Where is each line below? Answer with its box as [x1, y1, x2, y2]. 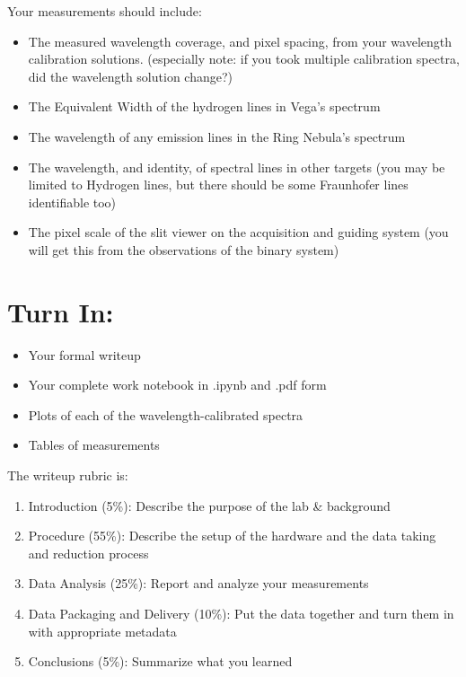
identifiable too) [28, 192, 117, 211]
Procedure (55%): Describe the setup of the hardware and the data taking [28, 526, 436, 545]
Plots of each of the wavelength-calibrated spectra [28, 405, 303, 424]
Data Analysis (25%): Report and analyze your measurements [28, 574, 369, 593]
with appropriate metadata [28, 621, 177, 640]
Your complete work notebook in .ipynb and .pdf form [28, 375, 327, 394]
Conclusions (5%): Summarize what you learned [28, 652, 293, 671]
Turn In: [7, 293, 114, 330]
